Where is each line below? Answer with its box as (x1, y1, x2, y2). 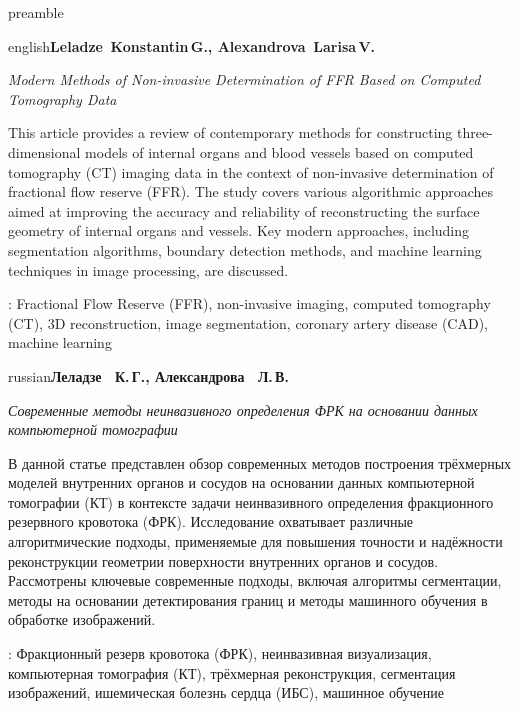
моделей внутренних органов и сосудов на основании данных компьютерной (8, 472, 475, 493)
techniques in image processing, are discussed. (8, 259, 289, 280)
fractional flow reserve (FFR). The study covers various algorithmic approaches (8, 181, 493, 202)
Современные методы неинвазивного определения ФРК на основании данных (8, 399, 478, 420)
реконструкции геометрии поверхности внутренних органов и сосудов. (8, 550, 439, 571)
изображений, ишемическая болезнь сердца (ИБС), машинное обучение (8, 682, 445, 703)
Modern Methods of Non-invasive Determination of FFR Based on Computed (8, 69, 481, 90)
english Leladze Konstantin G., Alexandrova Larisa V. (8, 35, 376, 56)
